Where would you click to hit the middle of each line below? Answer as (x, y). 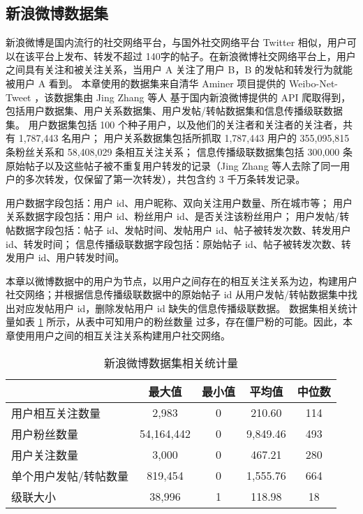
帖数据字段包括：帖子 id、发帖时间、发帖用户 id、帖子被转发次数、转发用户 (178, 229)
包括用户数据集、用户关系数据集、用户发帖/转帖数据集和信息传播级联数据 (174, 111)
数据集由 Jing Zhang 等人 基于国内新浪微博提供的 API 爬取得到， (202, 97)
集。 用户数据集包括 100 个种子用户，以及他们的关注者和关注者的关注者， (174, 124)
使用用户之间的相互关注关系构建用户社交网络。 (123, 336)
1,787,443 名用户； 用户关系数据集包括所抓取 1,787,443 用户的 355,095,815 (184, 138)
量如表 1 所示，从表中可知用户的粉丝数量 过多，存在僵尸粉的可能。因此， (174, 322)
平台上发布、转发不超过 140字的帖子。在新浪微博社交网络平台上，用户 (195, 56)
